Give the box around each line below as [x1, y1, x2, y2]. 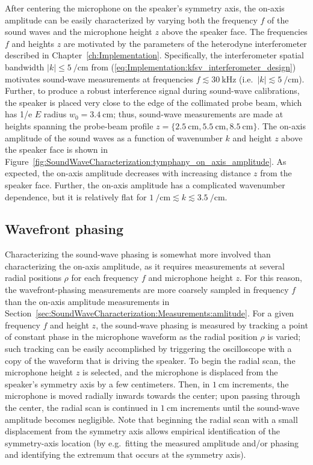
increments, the [232, 377, 289, 390]
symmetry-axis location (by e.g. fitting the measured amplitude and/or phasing [5, 436, 299, 449]
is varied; [267, 330, 301, 343]
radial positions [5, 271, 61, 284]
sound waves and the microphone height [5, 25, 152, 38]
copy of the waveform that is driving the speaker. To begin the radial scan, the [5, 354, 296, 366]
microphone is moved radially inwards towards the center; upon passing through [5, 389, 300, 402]
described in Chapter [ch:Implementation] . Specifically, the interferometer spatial [5, 49, 305, 61]
